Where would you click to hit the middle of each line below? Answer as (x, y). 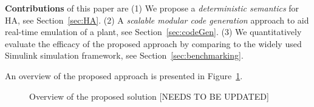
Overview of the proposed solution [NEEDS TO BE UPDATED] (149, 96)
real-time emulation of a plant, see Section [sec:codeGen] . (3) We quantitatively (153, 32)
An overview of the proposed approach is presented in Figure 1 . (124, 75)
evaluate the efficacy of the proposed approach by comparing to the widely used (153, 43)
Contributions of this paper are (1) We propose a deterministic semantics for (152, 8)
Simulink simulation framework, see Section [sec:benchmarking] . (124, 55)
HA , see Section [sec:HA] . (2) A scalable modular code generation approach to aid (157, 20)
